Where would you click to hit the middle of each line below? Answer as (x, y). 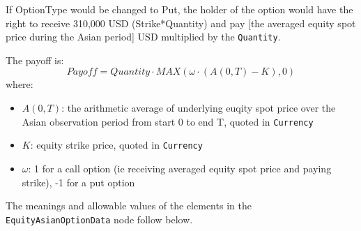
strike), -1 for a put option (78, 182)
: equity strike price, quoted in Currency (116, 145)
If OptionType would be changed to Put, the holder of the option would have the (179, 9)
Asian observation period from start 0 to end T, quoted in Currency (168, 121)
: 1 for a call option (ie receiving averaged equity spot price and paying (180, 168)
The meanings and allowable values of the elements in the (129, 206)
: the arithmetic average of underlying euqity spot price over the (199, 108)
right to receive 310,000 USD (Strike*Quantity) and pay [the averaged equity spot (181, 23)
